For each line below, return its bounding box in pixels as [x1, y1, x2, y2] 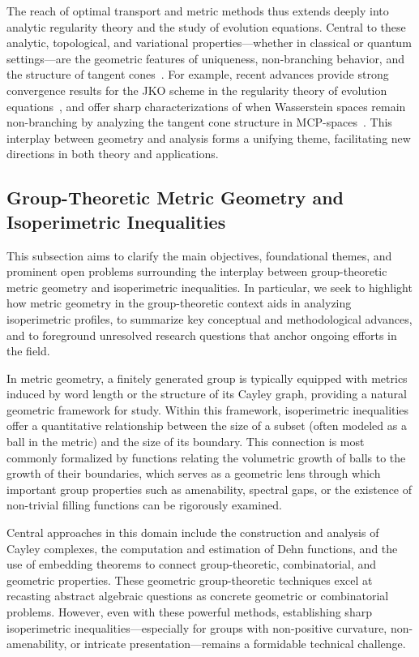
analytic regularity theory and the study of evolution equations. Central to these [6, 18, 406, 35]
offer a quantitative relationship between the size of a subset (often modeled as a [6, 417, 407, 434]
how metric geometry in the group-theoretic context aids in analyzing [6, 294, 352, 311]
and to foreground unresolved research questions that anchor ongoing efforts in [6, 326, 397, 343]
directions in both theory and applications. [6, 145, 219, 162]
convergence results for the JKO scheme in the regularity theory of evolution [6, 81, 387, 98]
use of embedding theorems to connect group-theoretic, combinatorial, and [6, 556, 377, 573]
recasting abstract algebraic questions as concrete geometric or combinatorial [6, 587, 389, 604]
